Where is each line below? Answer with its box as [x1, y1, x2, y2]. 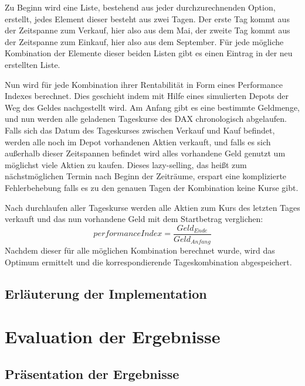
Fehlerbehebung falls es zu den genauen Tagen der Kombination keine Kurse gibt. [5, 181, 299, 193]
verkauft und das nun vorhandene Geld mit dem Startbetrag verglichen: [5, 213, 263, 225]
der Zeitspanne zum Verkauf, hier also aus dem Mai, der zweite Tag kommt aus [5, 24, 290, 36]
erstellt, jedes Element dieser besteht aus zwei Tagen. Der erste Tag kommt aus [5, 12, 290, 25]
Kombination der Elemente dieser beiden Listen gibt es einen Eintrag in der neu [5, 47, 293, 59]
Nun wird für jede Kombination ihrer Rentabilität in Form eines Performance [5, 78, 283, 90]
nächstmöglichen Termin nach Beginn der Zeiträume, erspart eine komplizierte [5, 170, 287, 182]
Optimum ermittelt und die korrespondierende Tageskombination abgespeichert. [5, 255, 292, 268]
